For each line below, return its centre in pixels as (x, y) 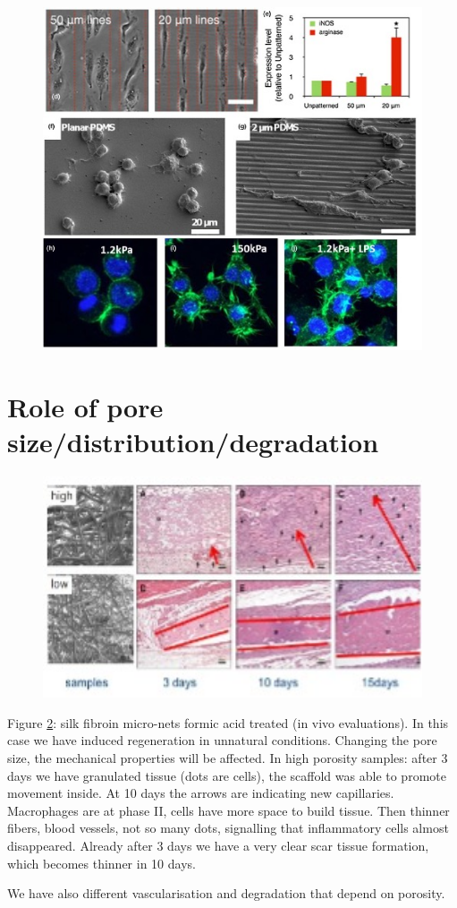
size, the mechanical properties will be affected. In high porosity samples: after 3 (228, 757)
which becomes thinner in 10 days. (102, 863)
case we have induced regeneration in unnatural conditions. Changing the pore (222, 740)
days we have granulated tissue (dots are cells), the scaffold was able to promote (227, 775)
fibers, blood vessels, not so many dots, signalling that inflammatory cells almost (228, 828)
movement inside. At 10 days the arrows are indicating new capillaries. (201, 793)
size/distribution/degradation (193, 441)
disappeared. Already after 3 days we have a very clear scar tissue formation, (218, 845)
